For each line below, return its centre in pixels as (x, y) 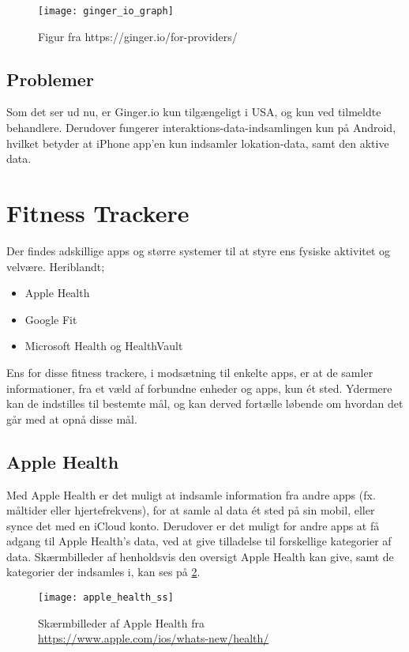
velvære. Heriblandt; (56, 266)
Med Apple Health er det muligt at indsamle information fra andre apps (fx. (191, 494)
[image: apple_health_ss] (106, 598)
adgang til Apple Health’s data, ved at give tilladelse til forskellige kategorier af (199, 541)
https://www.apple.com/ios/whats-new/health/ (154, 638)
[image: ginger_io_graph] (106, 11)
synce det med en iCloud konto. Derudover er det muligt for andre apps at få (193, 525)
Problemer (50, 79)
